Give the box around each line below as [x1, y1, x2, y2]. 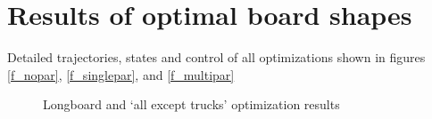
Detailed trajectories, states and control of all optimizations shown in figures [7, 48, 426, 67]
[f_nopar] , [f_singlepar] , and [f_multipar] [7, 65, 235, 83]
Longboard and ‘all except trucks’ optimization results [43, 95, 340, 114]
